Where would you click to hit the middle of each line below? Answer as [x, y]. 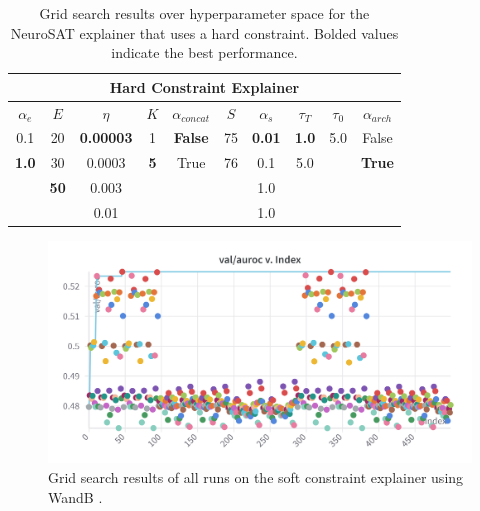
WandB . [75, 496]
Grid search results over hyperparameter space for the [204, 13]
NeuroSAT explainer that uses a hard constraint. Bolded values [204, 32]
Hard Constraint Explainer [204, 86]
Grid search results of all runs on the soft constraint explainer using [256, 477]
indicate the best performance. [204, 52]
